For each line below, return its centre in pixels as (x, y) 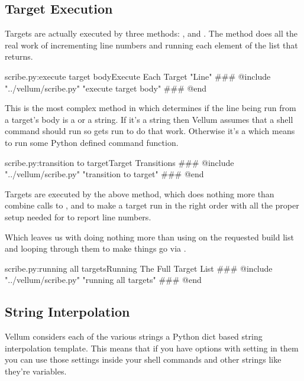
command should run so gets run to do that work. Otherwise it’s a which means (150, 131)
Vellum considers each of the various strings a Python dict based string (134, 336)
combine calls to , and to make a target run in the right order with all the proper (152, 205)
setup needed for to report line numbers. (78, 216)
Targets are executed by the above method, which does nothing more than (140, 193)
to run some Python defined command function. (92, 142)
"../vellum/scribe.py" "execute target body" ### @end (106, 88)
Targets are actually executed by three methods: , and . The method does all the (151, 33)
